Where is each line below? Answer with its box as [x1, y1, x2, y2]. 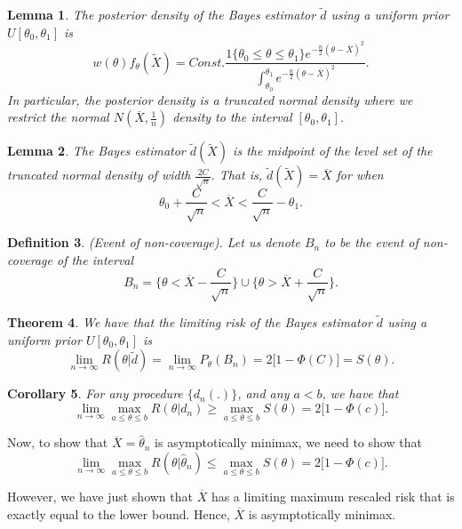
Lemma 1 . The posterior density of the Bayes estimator [7, 5, 316, 24]
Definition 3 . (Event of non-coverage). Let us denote [7, 233, 300, 252]
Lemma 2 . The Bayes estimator [7, 141, 186, 160]
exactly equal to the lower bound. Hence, [7, 504, 230, 523]
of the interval [56, 250, 134, 269]
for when [336, 165, 384, 184]
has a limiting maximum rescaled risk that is [211, 487, 455, 506]
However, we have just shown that [7, 487, 193, 506]
